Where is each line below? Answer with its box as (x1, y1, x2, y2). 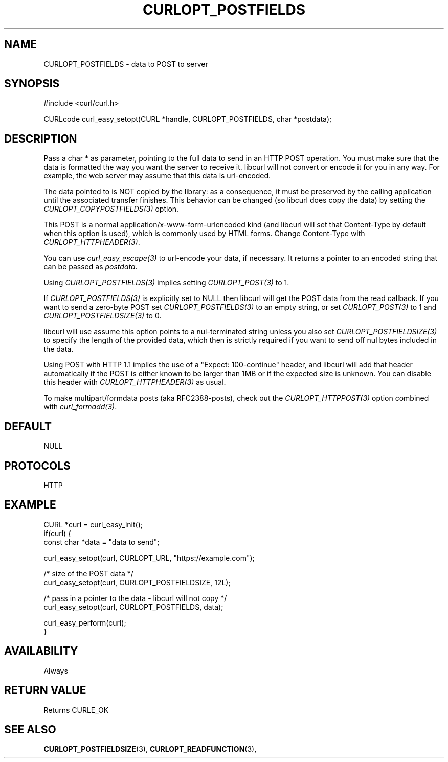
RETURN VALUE (4, 684, 86, 697)
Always (43, 666, 68, 675)
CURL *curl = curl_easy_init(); (43, 520, 143, 529)
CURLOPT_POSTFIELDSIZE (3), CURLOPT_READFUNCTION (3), (43, 745, 257, 754)
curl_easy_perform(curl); (43, 618, 126, 627)
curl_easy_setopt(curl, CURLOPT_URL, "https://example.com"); (43, 553, 255, 562)
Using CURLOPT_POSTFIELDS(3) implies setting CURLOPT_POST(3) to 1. (43, 278, 289, 287)
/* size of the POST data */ (43, 569, 133, 578)
